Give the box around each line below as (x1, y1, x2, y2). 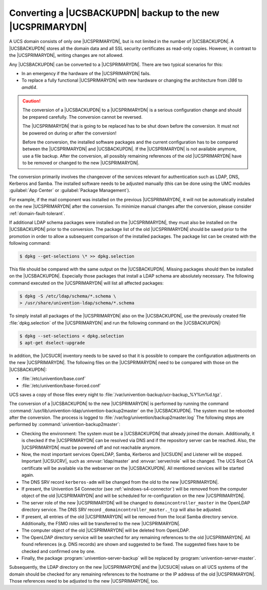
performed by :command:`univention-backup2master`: (9, 421, 121, 427)
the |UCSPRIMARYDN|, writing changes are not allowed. (9, 52, 124, 58)
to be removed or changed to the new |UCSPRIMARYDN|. (22, 160, 139, 166)
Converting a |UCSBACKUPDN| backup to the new (9, 7, 220, 18)
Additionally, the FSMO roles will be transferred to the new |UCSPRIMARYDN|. (21, 520, 180, 526)
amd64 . (21, 84, 38, 90)
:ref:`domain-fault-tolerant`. (9, 210, 65, 216)
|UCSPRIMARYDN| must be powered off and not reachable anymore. (21, 444, 162, 450)
